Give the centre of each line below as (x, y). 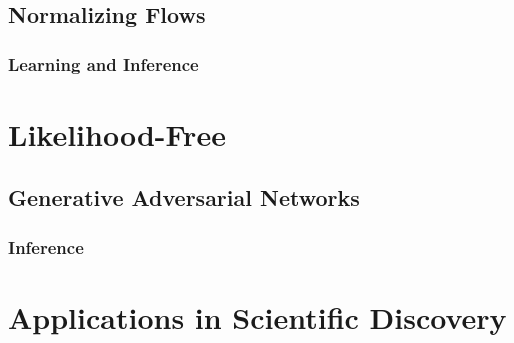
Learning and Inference (103, 63)
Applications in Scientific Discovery (257, 316)
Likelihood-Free (117, 133)
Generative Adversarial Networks (184, 197)
